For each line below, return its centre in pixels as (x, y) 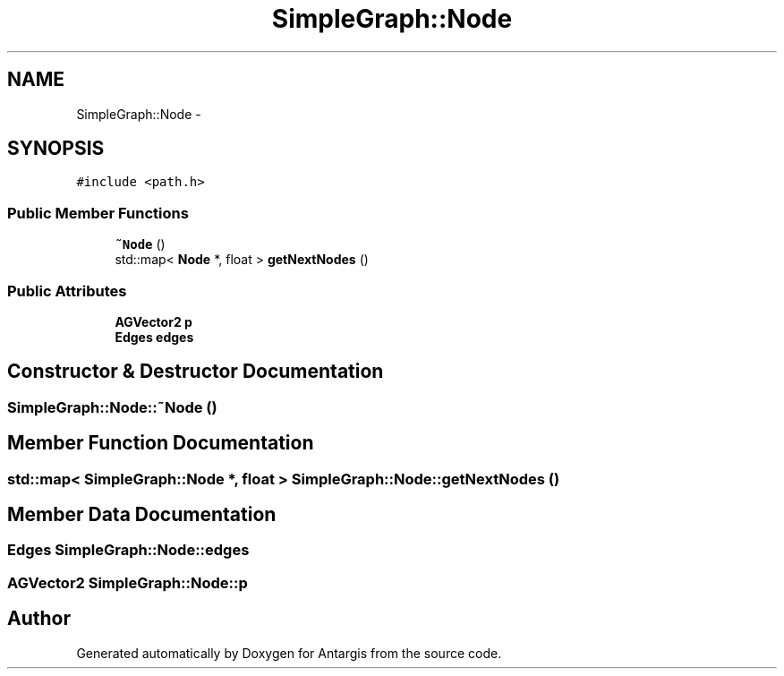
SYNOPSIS (56, 149)
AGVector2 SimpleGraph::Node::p (128, 582)
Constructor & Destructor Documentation (196, 372)
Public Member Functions (98, 213)
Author (39, 619)
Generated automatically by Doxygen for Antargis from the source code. (289, 653)
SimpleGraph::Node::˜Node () (112, 407)
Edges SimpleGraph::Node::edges (128, 550)
